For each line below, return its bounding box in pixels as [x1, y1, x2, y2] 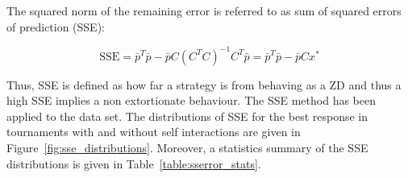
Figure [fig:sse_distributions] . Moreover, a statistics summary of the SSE [6, 139, 368, 156]
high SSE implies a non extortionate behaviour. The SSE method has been [6, 92, 377, 109]
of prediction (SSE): [6, 18, 105, 35]
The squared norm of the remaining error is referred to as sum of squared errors [6, 2, 402, 19]
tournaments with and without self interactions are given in [6, 123, 301, 140]
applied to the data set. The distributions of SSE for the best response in [6, 107, 368, 124]
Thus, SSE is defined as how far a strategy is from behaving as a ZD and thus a [6, 76, 402, 93]
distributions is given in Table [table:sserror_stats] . [6, 155, 261, 172]
